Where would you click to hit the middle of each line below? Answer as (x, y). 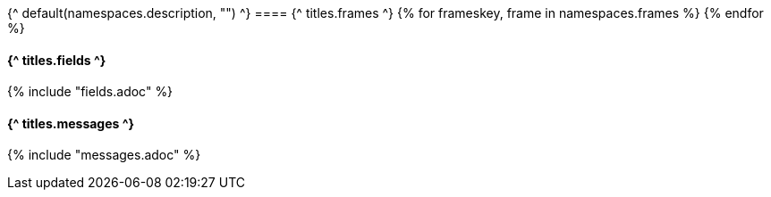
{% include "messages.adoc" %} (104, 155)
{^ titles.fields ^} (57, 60)
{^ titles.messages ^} (71, 123)
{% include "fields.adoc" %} (90, 92)
